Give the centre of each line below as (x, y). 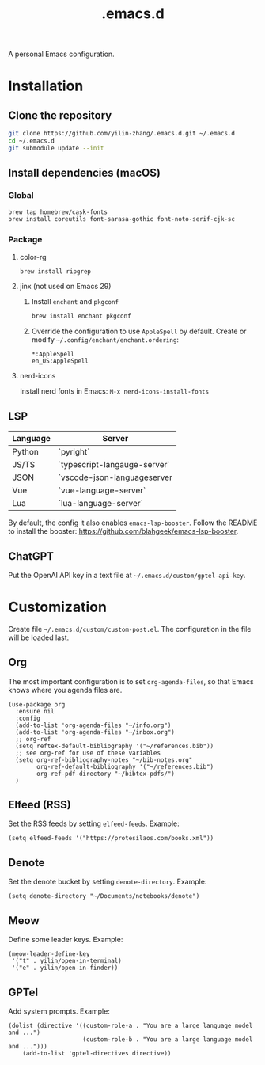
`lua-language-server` (101, 504)
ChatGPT (31, 556)
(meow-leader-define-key (49, 954)
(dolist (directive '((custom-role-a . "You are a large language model (131, 1025)
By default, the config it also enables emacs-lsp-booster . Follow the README (133, 523)
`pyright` (74, 452)
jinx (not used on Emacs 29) (65, 287)
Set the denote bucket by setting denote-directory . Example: (108, 882)
